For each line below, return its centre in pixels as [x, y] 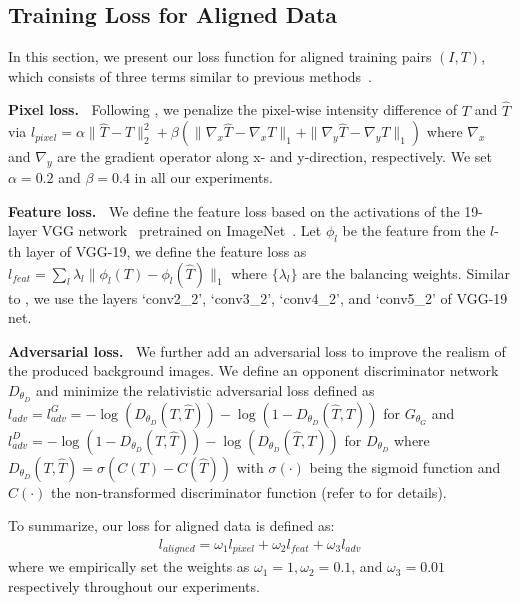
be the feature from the [414, 230]
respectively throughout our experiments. [134, 586]
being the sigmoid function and [405, 466]
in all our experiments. [203, 177]
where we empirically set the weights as [129, 566]
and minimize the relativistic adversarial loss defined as [205, 389]
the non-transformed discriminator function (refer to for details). [249, 491]
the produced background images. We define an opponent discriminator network [253, 370]
